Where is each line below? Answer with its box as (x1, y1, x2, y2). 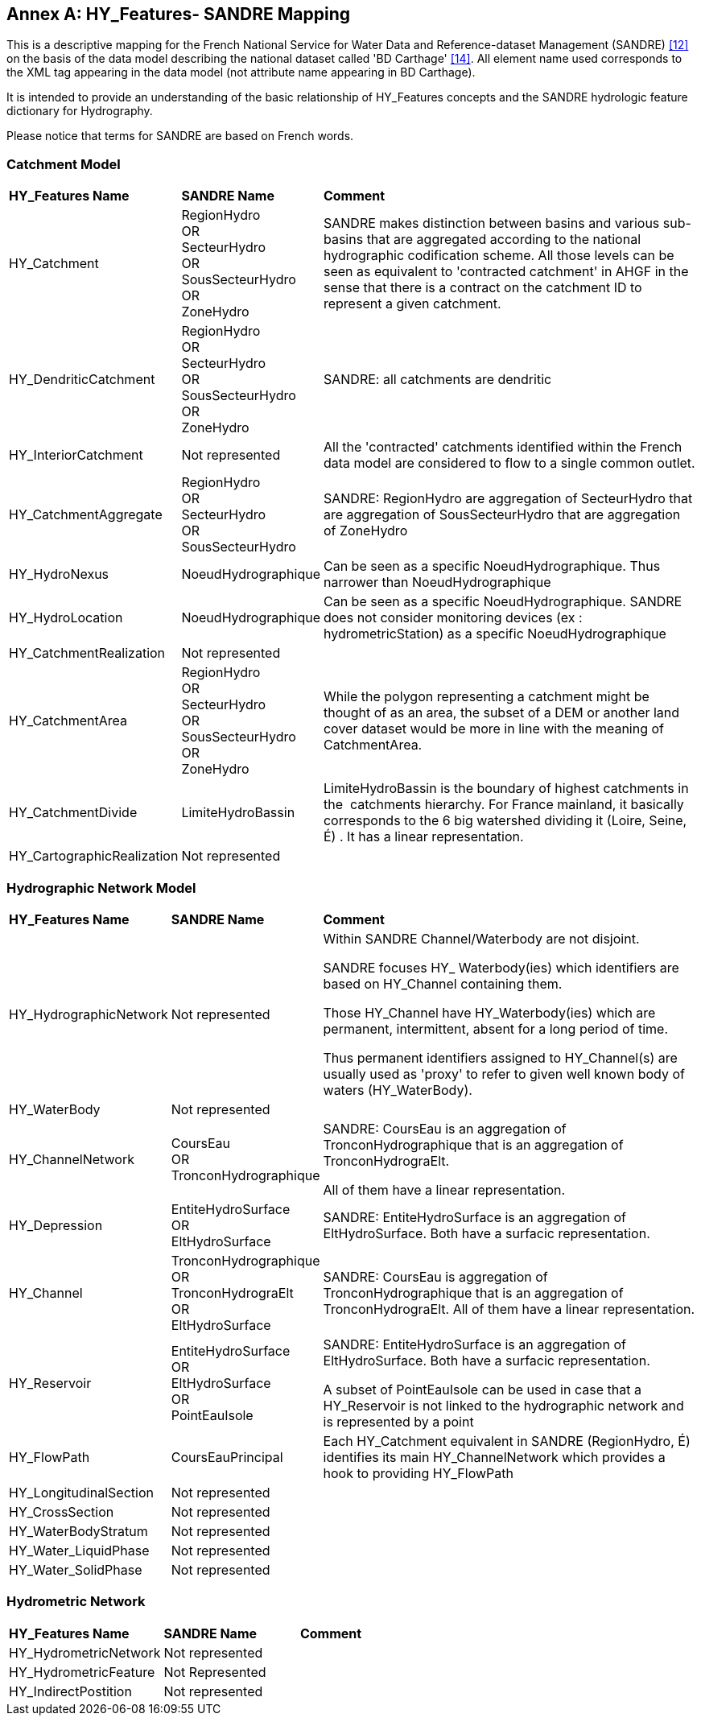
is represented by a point (323, 1413, 474, 1430)
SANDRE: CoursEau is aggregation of (323, 1268, 548, 1285)
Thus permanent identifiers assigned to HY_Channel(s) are (323, 1049, 678, 1066)
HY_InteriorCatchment (9, 447, 143, 464)
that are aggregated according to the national (366, 231, 641, 248)
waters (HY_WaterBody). (323, 1081, 472, 1098)
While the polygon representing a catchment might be (323, 688, 649, 705)
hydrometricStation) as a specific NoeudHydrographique (323, 626, 666, 642)
